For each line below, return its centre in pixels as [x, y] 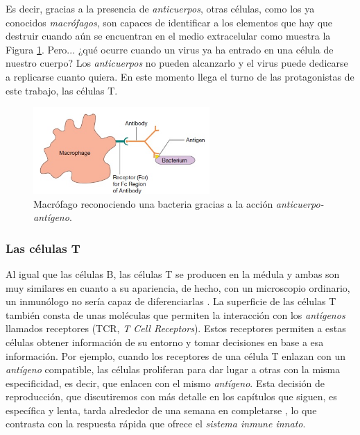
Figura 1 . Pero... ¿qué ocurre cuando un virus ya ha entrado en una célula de [170, 49]
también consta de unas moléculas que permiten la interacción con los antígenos [175, 314]
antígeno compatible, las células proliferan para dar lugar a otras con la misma [173, 369]
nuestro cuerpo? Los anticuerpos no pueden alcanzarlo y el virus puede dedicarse [177, 63]
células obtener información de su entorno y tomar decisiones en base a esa [165, 342]
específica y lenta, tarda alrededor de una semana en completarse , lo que [161, 410]
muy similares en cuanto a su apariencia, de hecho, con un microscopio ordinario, [178, 287]
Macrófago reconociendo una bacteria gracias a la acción [153, 203]
